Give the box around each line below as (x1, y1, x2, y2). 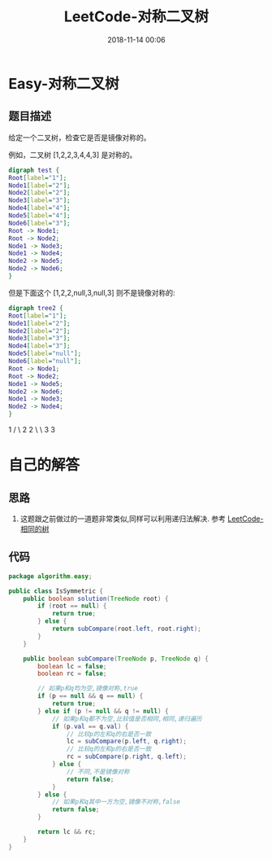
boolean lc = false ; (37, 662, 107, 670)
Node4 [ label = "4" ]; (8, 204, 71, 213)
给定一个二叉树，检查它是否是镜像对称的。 (8, 132, 151, 142)
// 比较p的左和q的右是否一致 (66, 730, 152, 738)
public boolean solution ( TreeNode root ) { (23, 594, 169, 603)
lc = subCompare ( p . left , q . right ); (66, 738, 187, 746)
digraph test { (8, 166, 60, 174)
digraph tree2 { (8, 304, 63, 312)
